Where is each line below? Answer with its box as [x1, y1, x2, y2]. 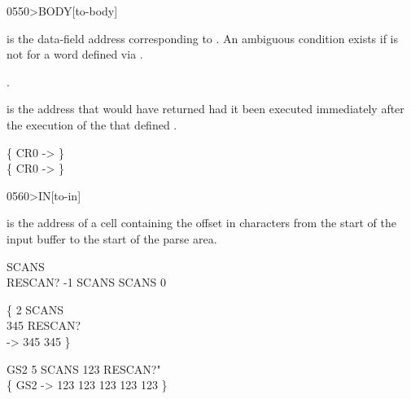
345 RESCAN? [7, 317, 81, 334]
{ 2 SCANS [7, 300, 63, 318]
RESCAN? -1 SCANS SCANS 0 [7, 274, 166, 291]
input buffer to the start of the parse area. [7, 230, 217, 247]
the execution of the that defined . [7, 116, 177, 133]
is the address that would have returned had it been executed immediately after [7, 100, 404, 117]
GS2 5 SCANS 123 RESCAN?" [7, 360, 161, 377]
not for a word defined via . [7, 46, 143, 63]
